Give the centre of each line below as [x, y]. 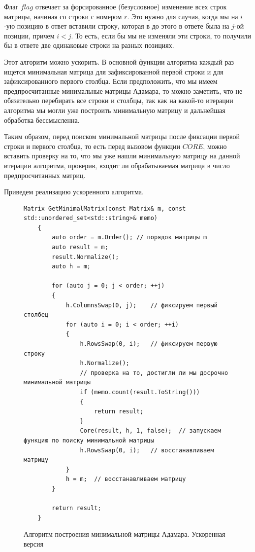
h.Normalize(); [105, 363]
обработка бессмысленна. [42, 120]
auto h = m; [71, 267]
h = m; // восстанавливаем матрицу [126, 479]
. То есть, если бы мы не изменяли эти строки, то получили [161, 35]
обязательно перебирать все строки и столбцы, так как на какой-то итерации [119, 100]
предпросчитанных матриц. [45, 175]
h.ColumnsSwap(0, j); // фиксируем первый [142, 305]
